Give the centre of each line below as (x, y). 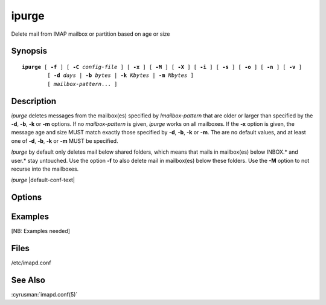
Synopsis (29, 51)
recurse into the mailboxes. (45, 169)
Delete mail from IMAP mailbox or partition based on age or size (91, 34)
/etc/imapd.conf (31, 263)
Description (34, 101)
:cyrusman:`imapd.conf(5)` (44, 295)
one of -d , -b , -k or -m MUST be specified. (65, 141)
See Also (28, 280)
